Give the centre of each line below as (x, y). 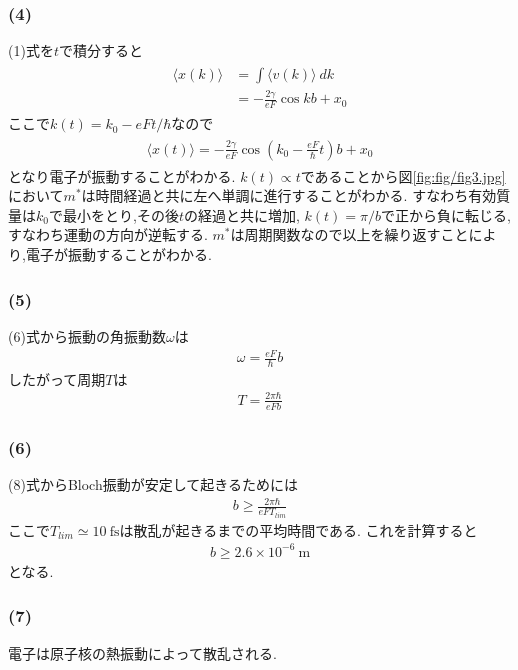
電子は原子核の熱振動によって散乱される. (142, 652)
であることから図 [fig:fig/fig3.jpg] (403, 175)
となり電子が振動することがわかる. (122, 175)
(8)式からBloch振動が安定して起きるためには (153, 484)
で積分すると (100, 50)
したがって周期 (57, 378)
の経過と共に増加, (241, 214)
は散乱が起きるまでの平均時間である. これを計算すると (298, 529)
